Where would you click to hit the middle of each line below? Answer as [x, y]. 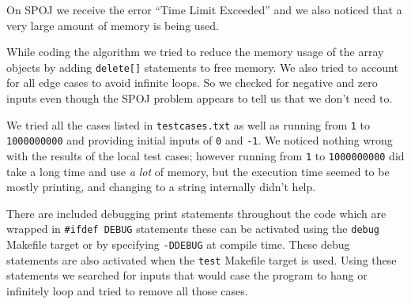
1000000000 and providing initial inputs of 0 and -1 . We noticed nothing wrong [200, 140]
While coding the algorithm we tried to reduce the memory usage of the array [195, 52]
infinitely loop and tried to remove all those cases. [127, 290]
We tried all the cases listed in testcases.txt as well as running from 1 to [189, 124]
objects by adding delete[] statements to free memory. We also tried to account [202, 67]
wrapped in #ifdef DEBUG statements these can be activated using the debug [193, 229]
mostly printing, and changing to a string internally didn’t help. [161, 187]
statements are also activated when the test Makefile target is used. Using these [202, 259]
